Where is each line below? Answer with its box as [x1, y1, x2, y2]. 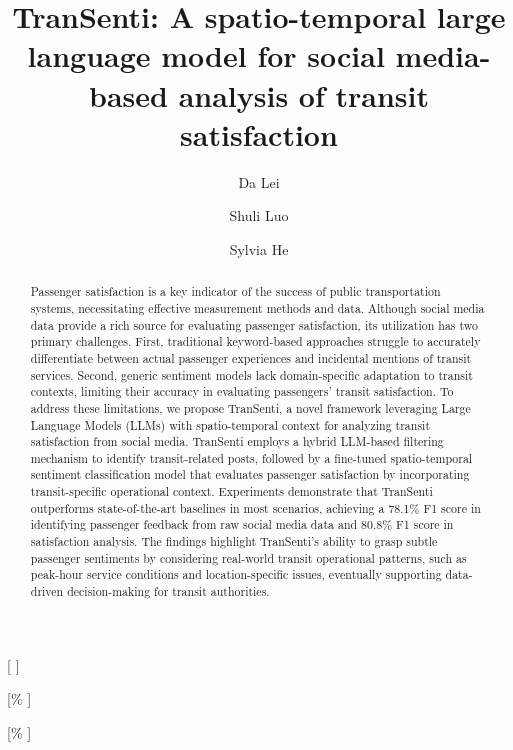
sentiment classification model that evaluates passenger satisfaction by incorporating [30, 466, 470, 483]
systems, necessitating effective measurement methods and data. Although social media [30, 299, 485, 316]
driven [30, 583, 64, 600]
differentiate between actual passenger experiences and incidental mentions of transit [30, 349, 472, 366]
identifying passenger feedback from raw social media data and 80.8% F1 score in [30, 516, 454, 533]
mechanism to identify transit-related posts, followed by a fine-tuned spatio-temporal [30, 449, 473, 466]
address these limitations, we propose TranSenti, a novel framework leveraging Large [30, 399, 471, 416]
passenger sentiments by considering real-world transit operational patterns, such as [30, 549, 467, 566]
